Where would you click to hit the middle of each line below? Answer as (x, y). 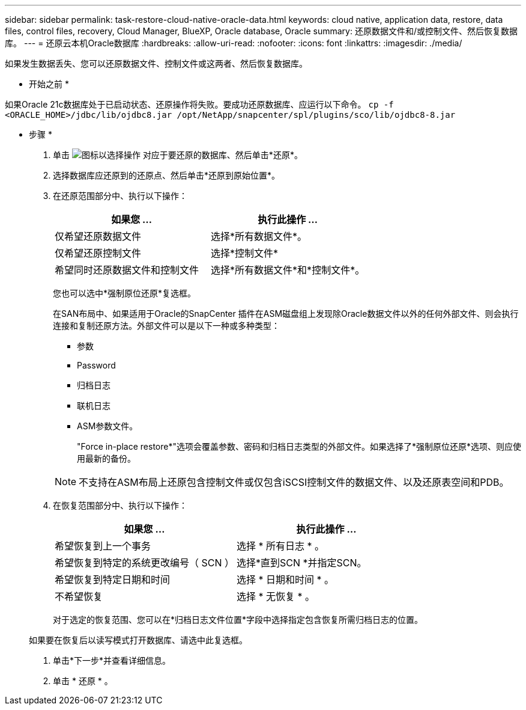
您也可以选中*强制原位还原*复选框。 (125, 293)
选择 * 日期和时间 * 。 (286, 580)
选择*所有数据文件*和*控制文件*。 (288, 270)
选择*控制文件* (245, 253)
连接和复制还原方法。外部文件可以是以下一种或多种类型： (166, 326)
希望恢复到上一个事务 (103, 546)
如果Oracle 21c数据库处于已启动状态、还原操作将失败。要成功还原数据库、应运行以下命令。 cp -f (199, 104)
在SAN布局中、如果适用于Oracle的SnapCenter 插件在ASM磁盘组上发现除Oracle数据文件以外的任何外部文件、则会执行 (286, 314)
